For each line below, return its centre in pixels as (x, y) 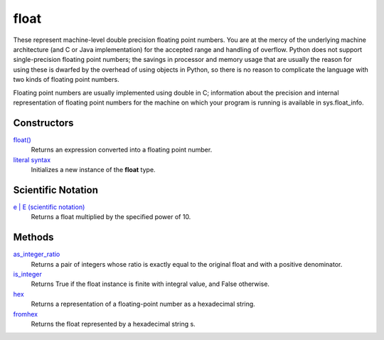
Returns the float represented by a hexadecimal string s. (113, 324)
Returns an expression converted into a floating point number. (122, 150)
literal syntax (32, 159)
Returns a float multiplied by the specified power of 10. (111, 217)
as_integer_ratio (37, 254)
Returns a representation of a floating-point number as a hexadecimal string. (143, 304)
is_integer (27, 274)
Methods (33, 237)
